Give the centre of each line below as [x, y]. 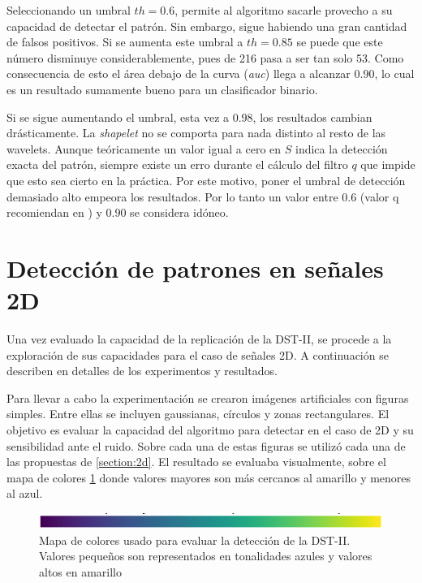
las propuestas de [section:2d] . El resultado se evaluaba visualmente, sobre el [196, 462]
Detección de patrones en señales [195, 268]
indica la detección [342, 148]
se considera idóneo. [179, 212]
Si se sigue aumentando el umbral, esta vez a [118, 117]
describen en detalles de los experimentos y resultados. [142, 371]
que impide [388, 164]
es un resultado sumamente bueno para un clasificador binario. [162, 89]
